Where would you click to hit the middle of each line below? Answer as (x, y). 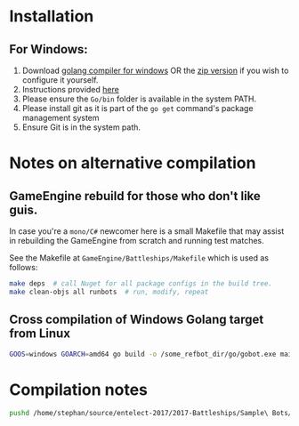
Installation (52, 16)
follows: (24, 267)
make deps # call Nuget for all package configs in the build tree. (141, 284)
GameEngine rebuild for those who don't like (135, 196)
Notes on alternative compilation (133, 163)
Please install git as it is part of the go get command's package (137, 108)
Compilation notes (79, 390)
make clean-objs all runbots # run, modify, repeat (109, 292)
